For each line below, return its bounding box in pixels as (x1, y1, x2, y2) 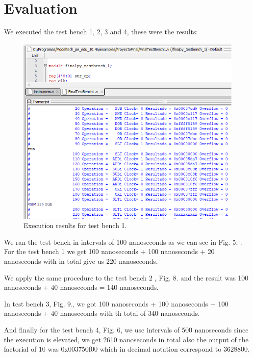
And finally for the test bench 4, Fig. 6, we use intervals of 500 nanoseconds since (4, 324, 249, 334)
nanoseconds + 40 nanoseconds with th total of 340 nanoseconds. (4, 308, 200, 318)
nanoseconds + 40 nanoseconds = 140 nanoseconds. (4, 282, 159, 292)
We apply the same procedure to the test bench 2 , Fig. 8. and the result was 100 (4, 272, 249, 282)
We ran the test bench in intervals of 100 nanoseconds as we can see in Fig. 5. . (4, 236, 242, 247)
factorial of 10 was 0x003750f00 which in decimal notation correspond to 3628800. (4, 344, 250, 354)
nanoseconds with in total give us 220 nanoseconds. (4, 255, 158, 266)
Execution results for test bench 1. (24, 220, 127, 230)
